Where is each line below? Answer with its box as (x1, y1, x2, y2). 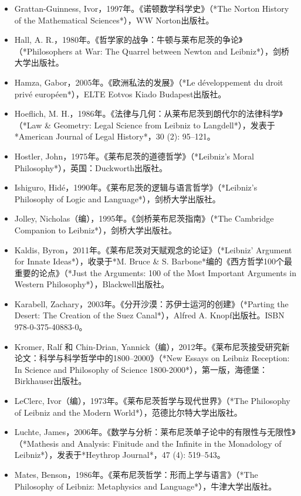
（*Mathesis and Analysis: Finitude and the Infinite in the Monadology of (14, 437, 282, 449)
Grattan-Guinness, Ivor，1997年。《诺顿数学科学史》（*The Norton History (14, 2, 289, 14)
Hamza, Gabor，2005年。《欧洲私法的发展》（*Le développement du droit (14, 76, 283, 88)
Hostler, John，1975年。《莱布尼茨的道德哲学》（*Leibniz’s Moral (14, 150, 254, 162)
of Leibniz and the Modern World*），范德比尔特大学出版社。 (14, 406, 242, 418)
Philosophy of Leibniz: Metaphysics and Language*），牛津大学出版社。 (14, 480, 277, 492)
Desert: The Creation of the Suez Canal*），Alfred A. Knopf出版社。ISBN (14, 309, 285, 321)
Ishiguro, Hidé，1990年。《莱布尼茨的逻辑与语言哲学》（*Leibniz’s (14, 181, 258, 193)
